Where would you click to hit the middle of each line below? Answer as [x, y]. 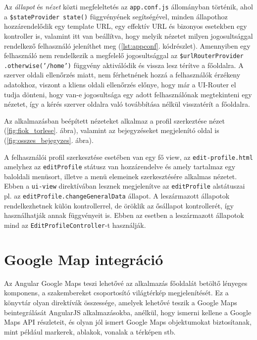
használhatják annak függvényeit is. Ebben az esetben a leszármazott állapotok [124, 215]
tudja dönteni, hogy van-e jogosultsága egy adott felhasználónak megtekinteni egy [128, 94]
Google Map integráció [84, 259]
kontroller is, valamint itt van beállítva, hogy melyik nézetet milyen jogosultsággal [128, 35]
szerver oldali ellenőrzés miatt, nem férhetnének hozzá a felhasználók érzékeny [122, 75]
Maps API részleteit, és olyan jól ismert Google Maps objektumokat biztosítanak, [128, 322]
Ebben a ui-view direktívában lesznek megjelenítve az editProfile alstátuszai [125, 186]
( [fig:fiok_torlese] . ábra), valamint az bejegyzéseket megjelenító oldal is [112, 130]
